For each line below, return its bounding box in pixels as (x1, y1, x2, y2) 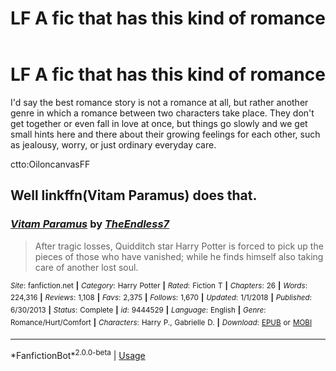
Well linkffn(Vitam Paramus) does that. (10, 187, 258, 204)
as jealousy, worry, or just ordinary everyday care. (10, 138, 217, 151)
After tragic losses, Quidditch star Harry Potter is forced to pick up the (34, 240, 324, 252)
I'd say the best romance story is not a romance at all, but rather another (10, 96, 309, 108)
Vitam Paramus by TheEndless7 (10, 217, 170, 231)
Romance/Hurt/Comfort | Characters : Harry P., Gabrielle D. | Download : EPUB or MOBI (10, 317, 313, 327)
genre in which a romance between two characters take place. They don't (10, 107, 315, 119)
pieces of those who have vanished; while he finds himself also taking (34, 250, 324, 262)
